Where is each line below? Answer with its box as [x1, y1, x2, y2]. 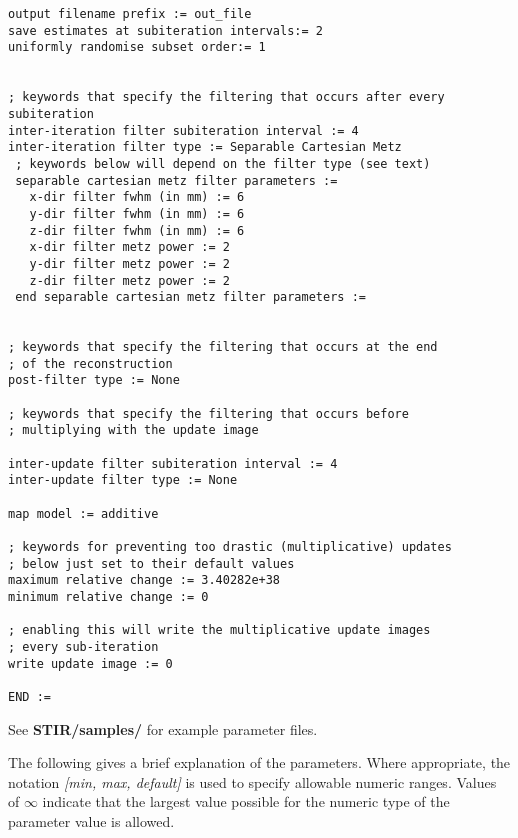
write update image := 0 [8, 656, 173, 671]
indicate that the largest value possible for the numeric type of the [42, 791, 450, 812]
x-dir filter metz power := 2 [29, 240, 230, 255]
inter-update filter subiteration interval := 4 [8, 456, 338, 471]
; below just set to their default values [8, 556, 295, 571]
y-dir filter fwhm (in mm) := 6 [29, 206, 245, 221]
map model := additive [8, 506, 159, 521]
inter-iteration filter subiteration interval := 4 [8, 123, 359, 138]
